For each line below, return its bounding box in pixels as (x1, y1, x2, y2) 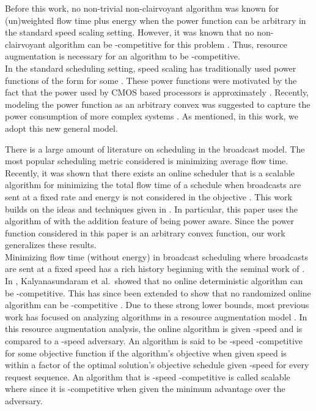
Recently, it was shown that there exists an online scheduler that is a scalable (5, 166, 295, 179)
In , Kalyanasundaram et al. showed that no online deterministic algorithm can (5, 274, 303, 287)
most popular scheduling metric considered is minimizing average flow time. (5, 154, 288, 167)
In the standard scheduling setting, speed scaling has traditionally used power (5, 61, 296, 74)
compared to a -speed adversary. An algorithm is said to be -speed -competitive (5, 334, 303, 347)
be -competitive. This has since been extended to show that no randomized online (5, 286, 311, 299)
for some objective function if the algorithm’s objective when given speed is (5, 346, 287, 359)
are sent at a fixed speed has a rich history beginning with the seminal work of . (5, 262, 305, 275)
